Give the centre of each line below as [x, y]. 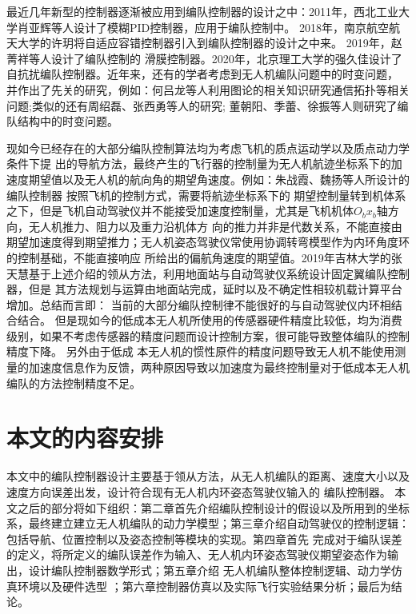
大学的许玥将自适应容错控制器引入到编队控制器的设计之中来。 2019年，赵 [210, 43]
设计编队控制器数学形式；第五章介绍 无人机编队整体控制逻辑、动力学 [210, 570]
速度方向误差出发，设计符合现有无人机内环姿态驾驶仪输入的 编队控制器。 [199, 491]
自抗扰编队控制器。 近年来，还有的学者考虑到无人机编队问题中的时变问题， [202, 74]
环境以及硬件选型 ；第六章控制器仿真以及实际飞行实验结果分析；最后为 [204, 586]
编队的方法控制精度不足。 [74, 383]
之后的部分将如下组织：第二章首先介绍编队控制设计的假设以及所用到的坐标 [213, 507]
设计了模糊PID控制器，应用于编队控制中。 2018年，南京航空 [231, 27]
